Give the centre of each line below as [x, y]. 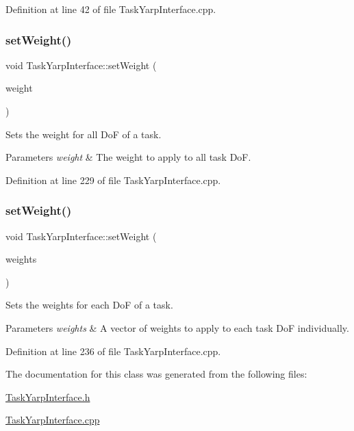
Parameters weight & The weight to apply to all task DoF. [128, 157]
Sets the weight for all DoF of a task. [84, 134]
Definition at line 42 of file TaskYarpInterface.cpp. [111, 9]
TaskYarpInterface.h [48, 396]
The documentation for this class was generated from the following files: [156, 374]
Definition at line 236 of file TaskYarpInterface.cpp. [113, 351]
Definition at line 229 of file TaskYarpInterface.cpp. [113, 180]
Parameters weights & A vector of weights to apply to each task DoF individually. [177, 327]
